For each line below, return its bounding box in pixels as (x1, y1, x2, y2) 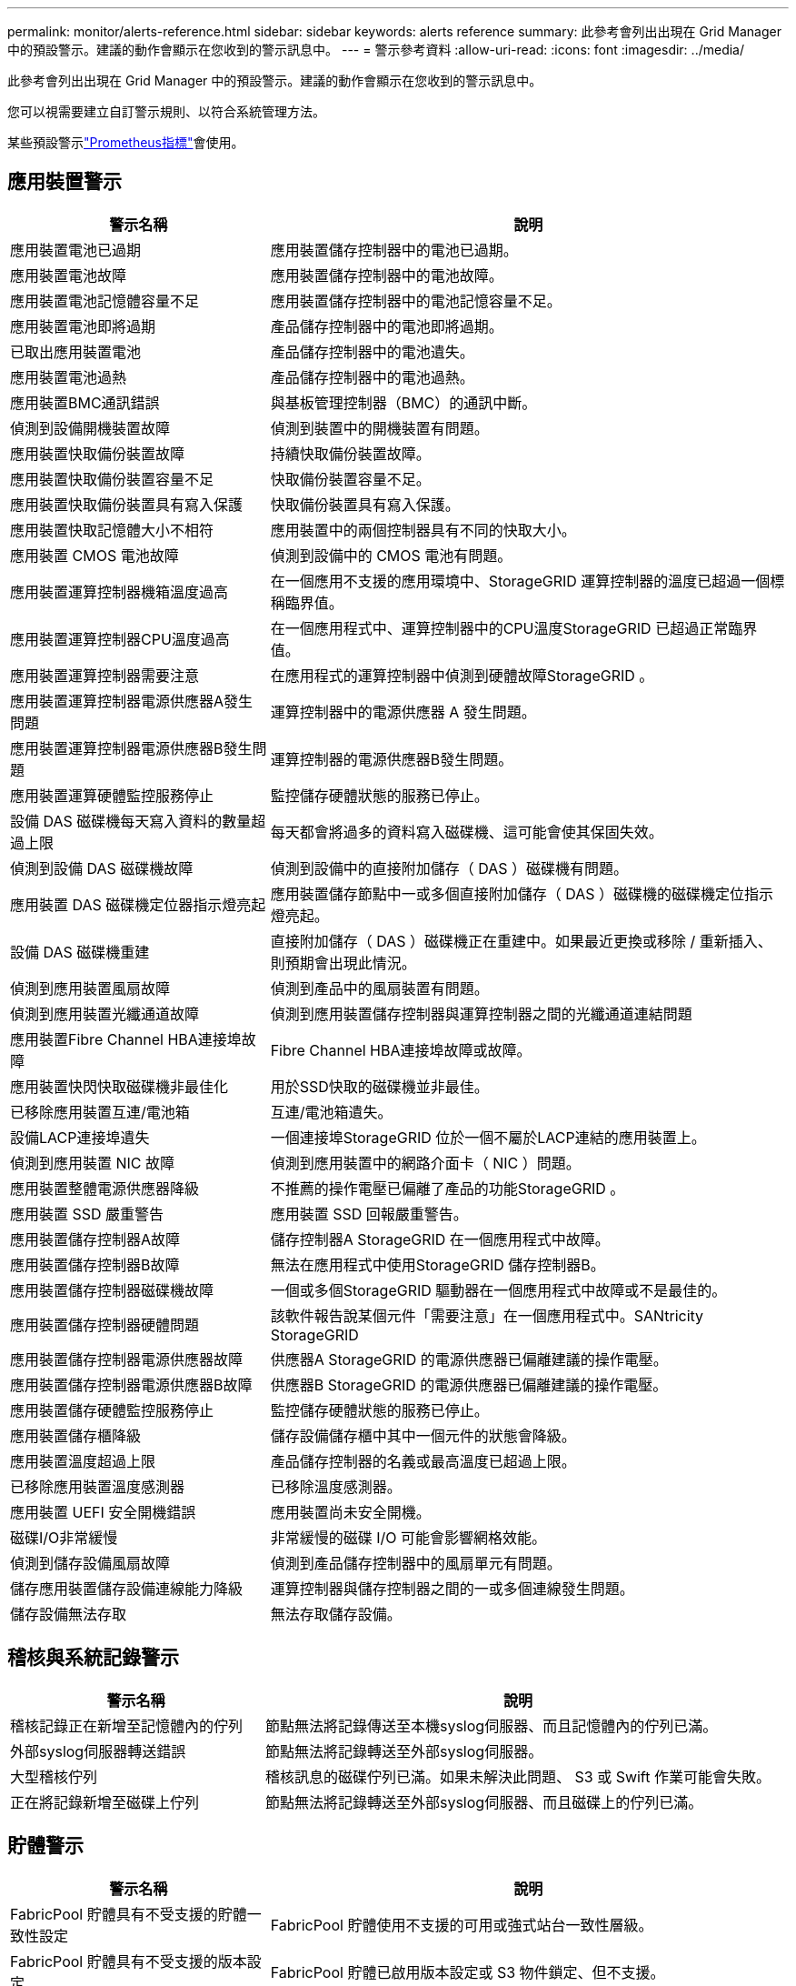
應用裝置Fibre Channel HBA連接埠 (10, 1029, 242, 1048)
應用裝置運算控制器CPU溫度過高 (10, 629, 230, 648)
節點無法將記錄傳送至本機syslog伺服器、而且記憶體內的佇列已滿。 (264, 1716, 718, 1735)
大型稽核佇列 (10, 1767, 98, 1786)
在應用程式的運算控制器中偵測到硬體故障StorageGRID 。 (270, 666, 654, 685)
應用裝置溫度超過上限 (10, 1451, 156, 1470)
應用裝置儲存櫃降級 (10, 1426, 142, 1445)
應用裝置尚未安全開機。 (270, 1502, 431, 1521)
